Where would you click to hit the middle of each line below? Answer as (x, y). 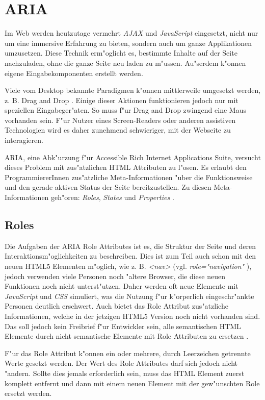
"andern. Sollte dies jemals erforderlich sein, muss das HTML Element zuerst (125, 373)
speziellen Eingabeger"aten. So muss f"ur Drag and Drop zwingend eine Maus (125, 110)
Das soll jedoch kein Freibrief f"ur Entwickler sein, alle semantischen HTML (123, 326)
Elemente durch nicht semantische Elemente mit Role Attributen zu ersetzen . (127, 336)
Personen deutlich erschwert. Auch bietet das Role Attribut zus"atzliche (116, 306)
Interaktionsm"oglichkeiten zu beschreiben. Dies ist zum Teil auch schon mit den (130, 256)
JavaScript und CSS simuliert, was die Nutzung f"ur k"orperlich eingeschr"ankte (129, 296)
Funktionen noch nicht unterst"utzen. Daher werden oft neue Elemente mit (122, 286)
